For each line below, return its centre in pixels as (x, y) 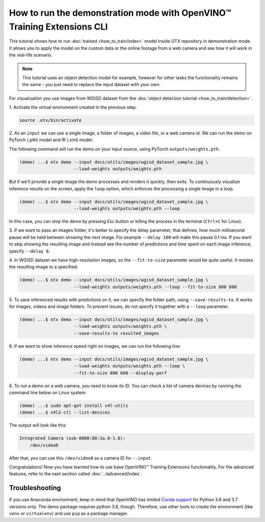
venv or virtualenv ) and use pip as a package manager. (69, 514)
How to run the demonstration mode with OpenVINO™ (120, 13)
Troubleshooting (35, 488)
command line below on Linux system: (48, 392)
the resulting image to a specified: (43, 267)
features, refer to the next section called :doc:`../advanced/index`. (76, 474)
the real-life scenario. (31, 55)
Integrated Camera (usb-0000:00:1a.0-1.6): (73, 438)
